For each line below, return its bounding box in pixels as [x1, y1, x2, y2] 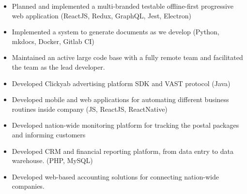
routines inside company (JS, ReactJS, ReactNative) [12, 104, 168, 114]
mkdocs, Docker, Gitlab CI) [12, 36, 94, 46]
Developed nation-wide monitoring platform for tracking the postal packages [12, 120, 239, 130]
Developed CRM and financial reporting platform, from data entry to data [12, 146, 233, 156]
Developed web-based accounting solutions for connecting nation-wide [12, 171, 219, 181]
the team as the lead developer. [12, 61, 105, 72]
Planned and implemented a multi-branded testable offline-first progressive [12, 1, 234, 11]
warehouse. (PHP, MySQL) [12, 155, 93, 165]
